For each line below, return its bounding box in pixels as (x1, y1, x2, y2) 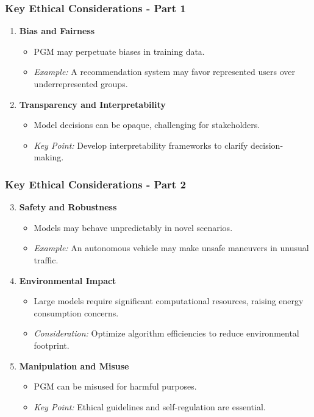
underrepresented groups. (34, 77, 128, 90)
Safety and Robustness (19, 201, 117, 213)
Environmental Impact (19, 274, 116, 287)
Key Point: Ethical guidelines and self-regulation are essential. (34, 400, 266, 413)
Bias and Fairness (19, 24, 95, 37)
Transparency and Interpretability (19, 98, 166, 110)
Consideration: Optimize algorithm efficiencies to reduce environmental (34, 327, 299, 340)
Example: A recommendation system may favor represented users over (34, 65, 296, 78)
